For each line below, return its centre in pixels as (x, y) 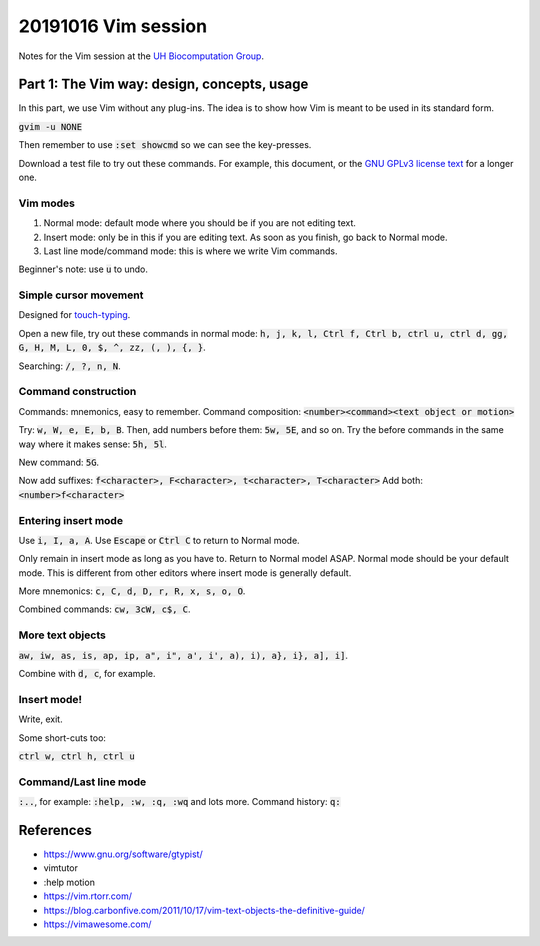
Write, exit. (41, 719)
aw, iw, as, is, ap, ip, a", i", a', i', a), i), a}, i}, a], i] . (183, 655)
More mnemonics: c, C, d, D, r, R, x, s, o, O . (132, 591)
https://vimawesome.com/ (97, 924)
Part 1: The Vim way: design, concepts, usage (163, 84)
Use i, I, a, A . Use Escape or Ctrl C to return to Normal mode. (159, 540)
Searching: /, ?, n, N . (70, 366)
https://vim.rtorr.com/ (88, 896)
